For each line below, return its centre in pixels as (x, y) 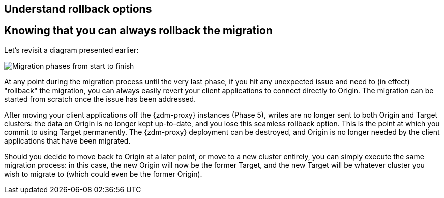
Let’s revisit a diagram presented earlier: (71, 50)
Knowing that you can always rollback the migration (138, 31)
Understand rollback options (78, 9)
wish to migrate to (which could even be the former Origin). (103, 174)
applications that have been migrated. (67, 140)
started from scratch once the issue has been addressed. (100, 99)
